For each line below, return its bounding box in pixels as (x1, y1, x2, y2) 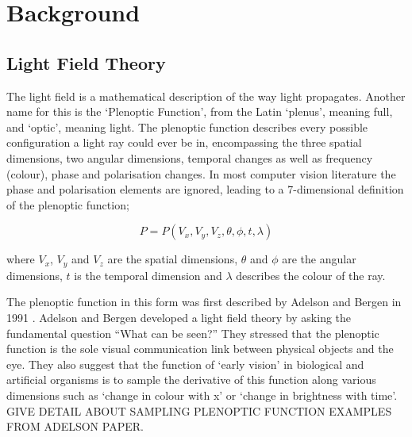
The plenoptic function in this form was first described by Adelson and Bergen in (6, 293, 402, 310)
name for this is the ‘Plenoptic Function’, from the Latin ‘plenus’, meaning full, (6, 103, 393, 120)
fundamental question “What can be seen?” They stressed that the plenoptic (6, 324, 379, 341)
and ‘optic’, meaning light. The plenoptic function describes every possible (6, 118, 368, 135)
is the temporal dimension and (74, 266, 222, 283)
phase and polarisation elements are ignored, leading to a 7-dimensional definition (6, 181, 404, 197)
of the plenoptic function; (6, 196, 129, 213)
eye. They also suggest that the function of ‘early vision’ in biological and (6, 355, 364, 372)
